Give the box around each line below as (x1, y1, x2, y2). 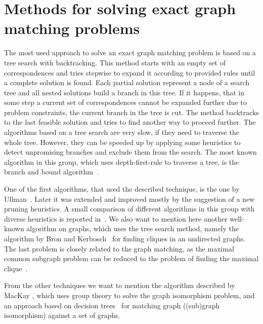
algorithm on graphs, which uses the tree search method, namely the (26, 223, 239, 234)
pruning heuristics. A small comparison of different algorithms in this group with (4, 203, 255, 214)
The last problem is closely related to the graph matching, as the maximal (4, 243, 234, 254)
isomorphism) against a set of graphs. (4, 310, 120, 320)
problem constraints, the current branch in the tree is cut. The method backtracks (4, 106, 259, 117)
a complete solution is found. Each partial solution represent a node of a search (4, 77, 250, 88)
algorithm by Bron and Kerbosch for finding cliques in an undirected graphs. (4, 233, 246, 243)
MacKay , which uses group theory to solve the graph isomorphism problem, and (4, 290, 255, 300)
